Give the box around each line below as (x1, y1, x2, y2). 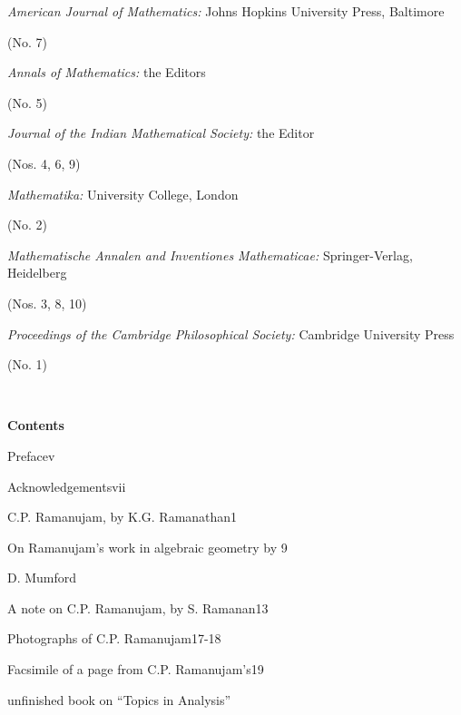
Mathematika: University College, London (7, 184, 239, 203)
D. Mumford (7, 568, 77, 587)
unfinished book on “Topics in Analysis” (7, 690, 231, 709)
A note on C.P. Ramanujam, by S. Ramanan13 (7, 598, 269, 617)
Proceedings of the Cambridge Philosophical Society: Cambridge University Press (7, 324, 455, 343)
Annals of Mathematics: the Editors (7, 63, 206, 82)
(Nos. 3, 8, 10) (7, 293, 87, 312)
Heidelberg (7, 263, 67, 282)
